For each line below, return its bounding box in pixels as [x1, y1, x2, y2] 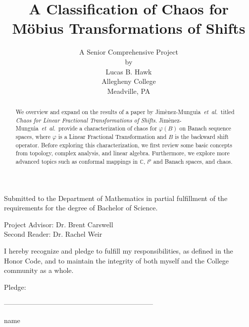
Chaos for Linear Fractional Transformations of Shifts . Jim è [15, 116, 171, 124]
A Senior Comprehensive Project [79, 47, 178, 57]
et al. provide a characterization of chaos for [41, 124, 157, 132]
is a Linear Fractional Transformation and [58, 132, 167, 141]
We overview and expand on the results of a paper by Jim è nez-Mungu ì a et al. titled [15, 108, 235, 116]
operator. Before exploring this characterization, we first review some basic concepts [15, 140, 232, 149]
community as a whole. [4, 265, 74, 275]
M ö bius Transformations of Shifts [12, 18, 246, 38]
